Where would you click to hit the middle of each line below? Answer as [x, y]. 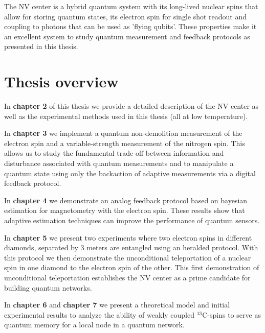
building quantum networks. [48, 287]
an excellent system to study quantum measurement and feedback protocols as [127, 36]
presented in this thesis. [41, 46]
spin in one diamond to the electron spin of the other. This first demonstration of [132, 267]
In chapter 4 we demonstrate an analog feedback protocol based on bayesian [126, 200]
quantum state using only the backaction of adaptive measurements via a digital [130, 173]
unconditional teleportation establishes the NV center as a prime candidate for [127, 277]
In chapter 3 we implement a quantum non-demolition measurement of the [123, 133]
